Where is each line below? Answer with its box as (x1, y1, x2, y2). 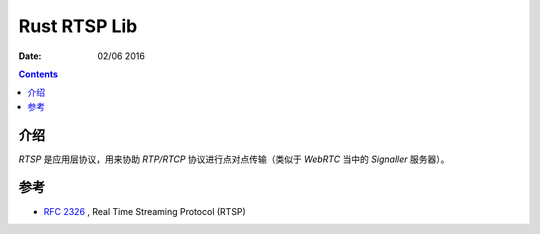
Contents (18, 68, 59, 80)
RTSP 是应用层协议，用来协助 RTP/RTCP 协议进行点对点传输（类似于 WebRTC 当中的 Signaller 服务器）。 (18, 153, 450, 165)
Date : (18, 50, 42, 62)
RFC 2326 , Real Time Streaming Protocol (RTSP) (43, 205, 247, 217)
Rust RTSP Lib (18, 15, 138, 37)
